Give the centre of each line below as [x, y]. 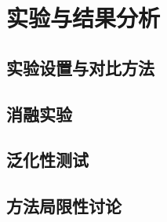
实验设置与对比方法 [80, 67]
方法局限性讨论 [64, 206]
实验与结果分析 [83, 18]
